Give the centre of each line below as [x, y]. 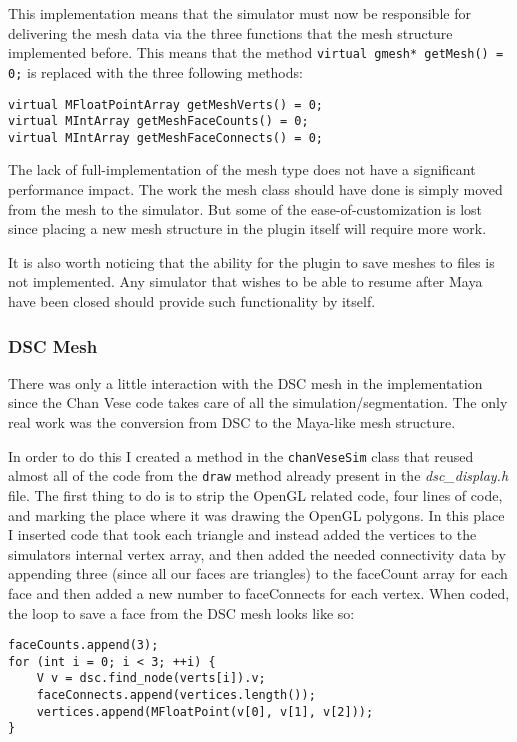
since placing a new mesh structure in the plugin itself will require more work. [247, 228]
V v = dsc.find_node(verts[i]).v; [151, 678]
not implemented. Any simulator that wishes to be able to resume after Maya [245, 281]
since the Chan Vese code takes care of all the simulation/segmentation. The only [258, 402]
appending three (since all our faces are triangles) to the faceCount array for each [258, 573]
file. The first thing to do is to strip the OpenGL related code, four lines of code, [255, 494]
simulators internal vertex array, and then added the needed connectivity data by [257, 553]
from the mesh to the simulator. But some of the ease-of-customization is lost [245, 208]
